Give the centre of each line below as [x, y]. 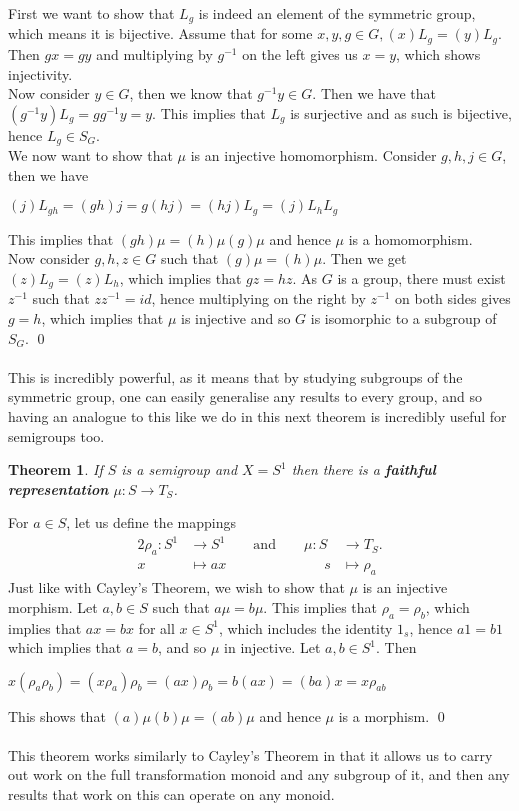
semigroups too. [56, 435]
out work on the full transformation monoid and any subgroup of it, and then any [259, 774]
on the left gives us [300, 53]
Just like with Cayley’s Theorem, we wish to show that [176, 587]
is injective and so [236, 318]
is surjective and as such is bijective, [401, 112]
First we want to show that [91, 13]
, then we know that [191, 93]
